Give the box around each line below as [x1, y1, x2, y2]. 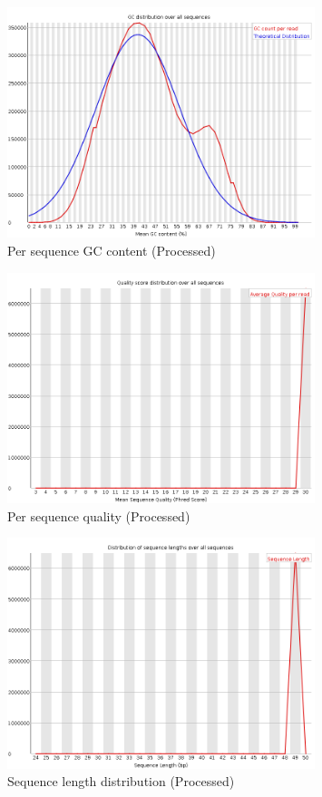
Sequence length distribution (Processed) [7, 772, 235, 791]
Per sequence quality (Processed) [7, 506, 190, 525]
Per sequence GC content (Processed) [7, 240, 216, 259]
